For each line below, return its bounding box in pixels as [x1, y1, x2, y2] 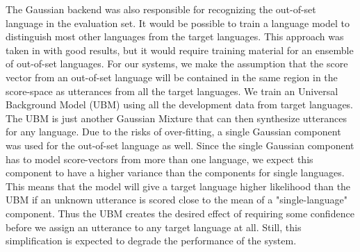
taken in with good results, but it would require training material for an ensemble [6, 42, 354, 57]
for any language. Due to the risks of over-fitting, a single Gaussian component [6, 124, 341, 139]
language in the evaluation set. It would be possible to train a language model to [6, 15, 350, 30]
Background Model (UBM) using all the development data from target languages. [6, 97, 354, 112]
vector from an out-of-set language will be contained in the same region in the [6, 69, 338, 84]
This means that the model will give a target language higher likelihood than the [6, 178, 351, 193]
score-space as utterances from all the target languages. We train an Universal [6, 83, 338, 98]
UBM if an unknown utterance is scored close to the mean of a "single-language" [6, 192, 348, 207]
